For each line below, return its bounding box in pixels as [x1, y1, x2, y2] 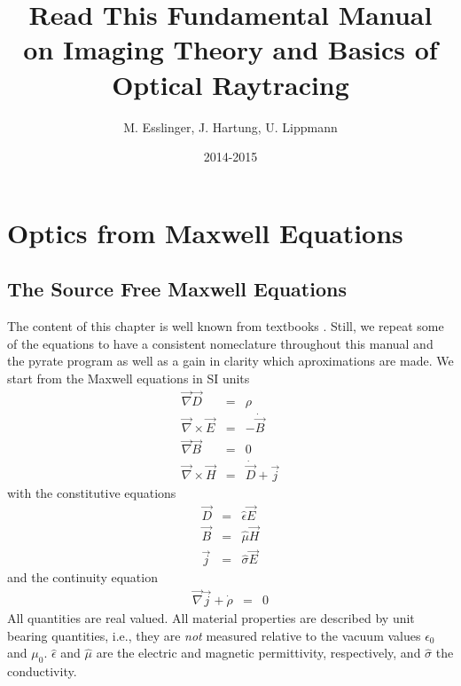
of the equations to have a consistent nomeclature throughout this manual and [7, 334, 434, 352]
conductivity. [7, 662, 77, 681]
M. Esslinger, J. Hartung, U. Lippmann [123, 117, 338, 136]
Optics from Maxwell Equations [7, 214, 403, 250]
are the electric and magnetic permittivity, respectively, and [96, 643, 421, 662]
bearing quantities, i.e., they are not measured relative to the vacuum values [7, 626, 421, 644]
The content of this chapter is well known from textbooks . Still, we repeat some [7, 317, 444, 335]
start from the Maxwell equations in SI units [7, 368, 250, 387]
